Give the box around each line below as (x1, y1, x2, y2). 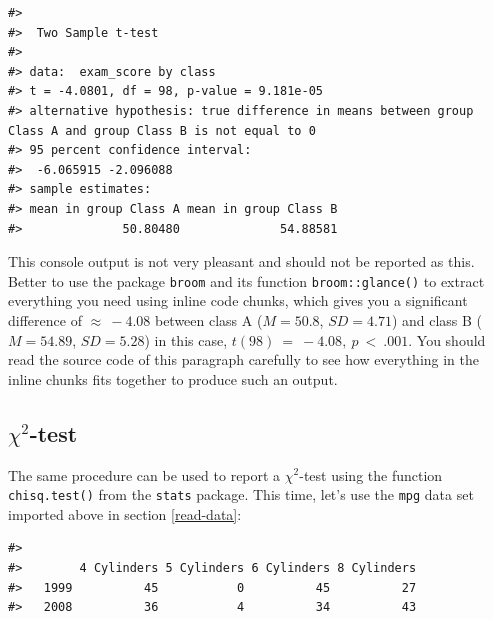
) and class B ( (391, 309, 483, 330)
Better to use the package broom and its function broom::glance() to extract (8, 270, 485, 291)
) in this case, (144, 329, 228, 350)
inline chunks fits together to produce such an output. (8, 368, 338, 389)
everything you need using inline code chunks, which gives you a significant (8, 290, 468, 311)
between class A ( (154, 309, 263, 330)
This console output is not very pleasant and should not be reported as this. (8, 251, 475, 272)
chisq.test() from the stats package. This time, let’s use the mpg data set (8, 484, 474, 505)
